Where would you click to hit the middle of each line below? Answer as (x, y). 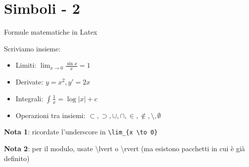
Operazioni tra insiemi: (50, 115)
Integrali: (29, 98)
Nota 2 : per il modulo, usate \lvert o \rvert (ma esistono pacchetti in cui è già (124, 148)
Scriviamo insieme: (32, 48)
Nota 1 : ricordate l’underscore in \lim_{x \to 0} (81, 132)
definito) (17, 158)
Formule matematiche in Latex (51, 32)
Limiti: (26, 65)
